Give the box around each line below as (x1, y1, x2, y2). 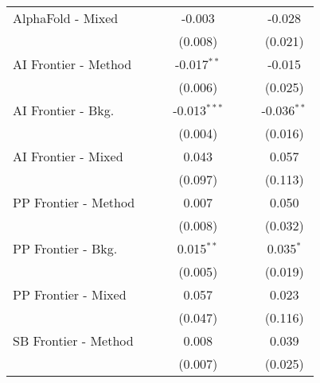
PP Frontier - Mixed (13, 285, 127, 304)
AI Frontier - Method (13, 55, 132, 73)
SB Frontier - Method (13, 331, 134, 350)
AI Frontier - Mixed (13, 147, 123, 165)
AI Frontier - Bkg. (13, 101, 115, 119)
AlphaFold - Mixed (13, 9, 119, 27)
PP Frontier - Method (13, 193, 135, 211)
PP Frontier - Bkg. (13, 239, 118, 257)
